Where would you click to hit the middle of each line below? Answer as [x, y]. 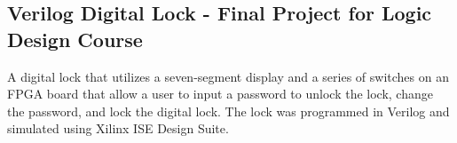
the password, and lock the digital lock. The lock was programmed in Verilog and [228, 111]
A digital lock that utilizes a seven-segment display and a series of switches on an [228, 76]
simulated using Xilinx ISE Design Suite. [118, 128]
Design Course [75, 39]
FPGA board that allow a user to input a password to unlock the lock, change [220, 94]
